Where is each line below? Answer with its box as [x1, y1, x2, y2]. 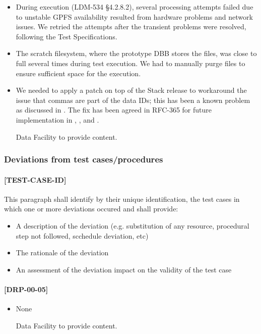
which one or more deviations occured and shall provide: [4, 203, 178, 214]
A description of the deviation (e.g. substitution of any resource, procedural [16, 220, 249, 231]
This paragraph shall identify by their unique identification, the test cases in [4, 193, 240, 204]
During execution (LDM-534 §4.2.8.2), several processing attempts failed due [16, 2, 253, 12]
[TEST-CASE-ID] [4, 174, 67, 185]
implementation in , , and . [16, 114, 99, 125]
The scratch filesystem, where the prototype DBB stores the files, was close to [16, 48, 257, 59]
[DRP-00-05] [4, 284, 48, 294]
